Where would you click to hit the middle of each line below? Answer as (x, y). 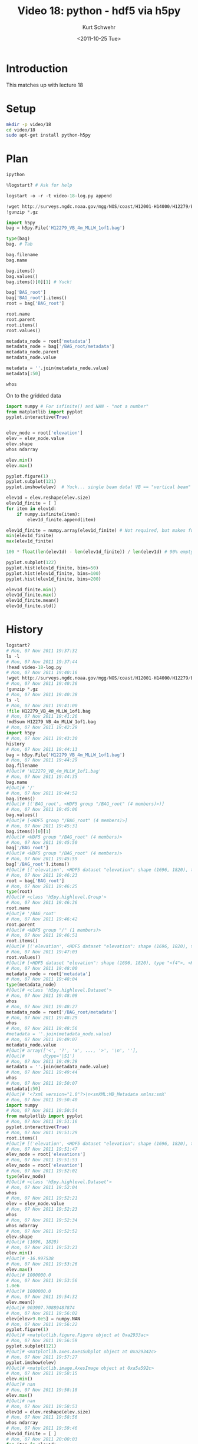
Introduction (37, 68)
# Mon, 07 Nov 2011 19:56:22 (42, 1324)
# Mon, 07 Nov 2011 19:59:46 (42, 1428)
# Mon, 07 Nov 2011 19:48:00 (42, 968)
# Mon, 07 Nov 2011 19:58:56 (42, 1417)
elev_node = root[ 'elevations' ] (46, 1155)
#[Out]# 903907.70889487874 (41, 1308)
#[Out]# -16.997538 (30, 1258)
